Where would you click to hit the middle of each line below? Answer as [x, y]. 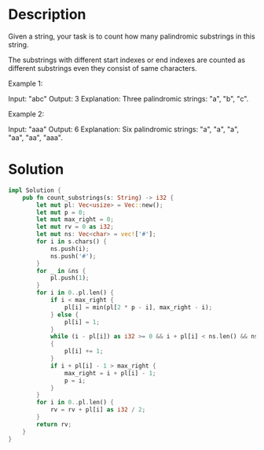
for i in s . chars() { [72, 242]
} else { [64, 315]
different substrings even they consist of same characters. [103, 68]
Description [47, 15]
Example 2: [26, 114]
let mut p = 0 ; [61, 212]
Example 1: [26, 83]
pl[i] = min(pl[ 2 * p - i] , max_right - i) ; [138, 307]
